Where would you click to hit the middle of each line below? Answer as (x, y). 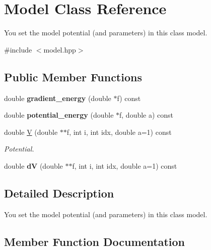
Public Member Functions (73, 77)
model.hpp (60, 49)
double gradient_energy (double (58, 98)
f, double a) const (147, 115)
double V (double (31, 132)
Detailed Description (59, 193)
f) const (129, 98)
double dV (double (33, 165)
